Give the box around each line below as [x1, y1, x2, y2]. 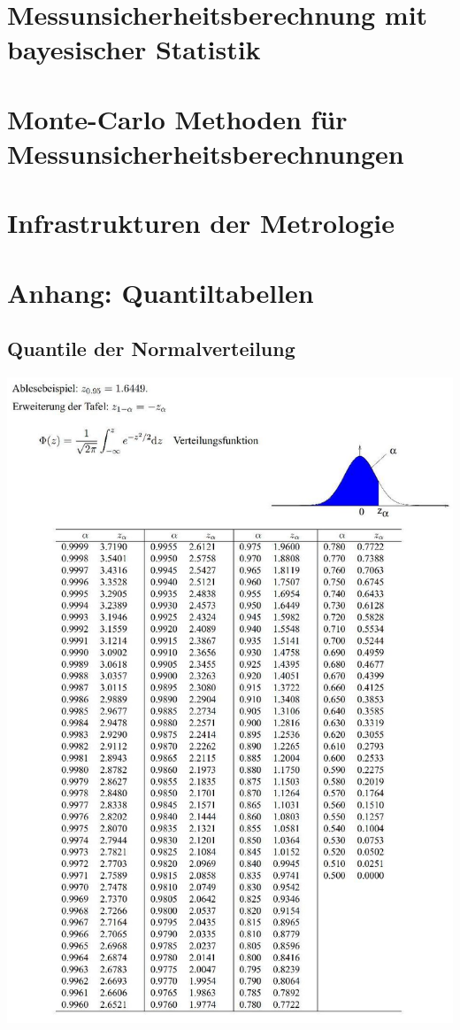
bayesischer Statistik [7, 31, 261, 67]
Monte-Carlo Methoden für [7, 100, 348, 136]
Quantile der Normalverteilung [7, 335, 295, 362]
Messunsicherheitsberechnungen [7, 135, 404, 171]
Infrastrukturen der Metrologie [7, 205, 395, 241]
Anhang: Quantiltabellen [7, 274, 314, 310]
